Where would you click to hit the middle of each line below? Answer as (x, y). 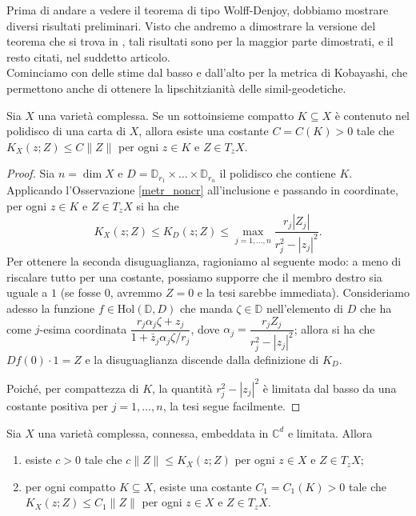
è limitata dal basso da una (330, 388)
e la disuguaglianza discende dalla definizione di (202, 359)
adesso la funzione (51, 308)
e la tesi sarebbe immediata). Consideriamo (303, 292)
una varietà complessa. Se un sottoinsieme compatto (166, 115)
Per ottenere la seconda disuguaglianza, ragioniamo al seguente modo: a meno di (204, 261)
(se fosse (81, 292)
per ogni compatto (70, 486)
